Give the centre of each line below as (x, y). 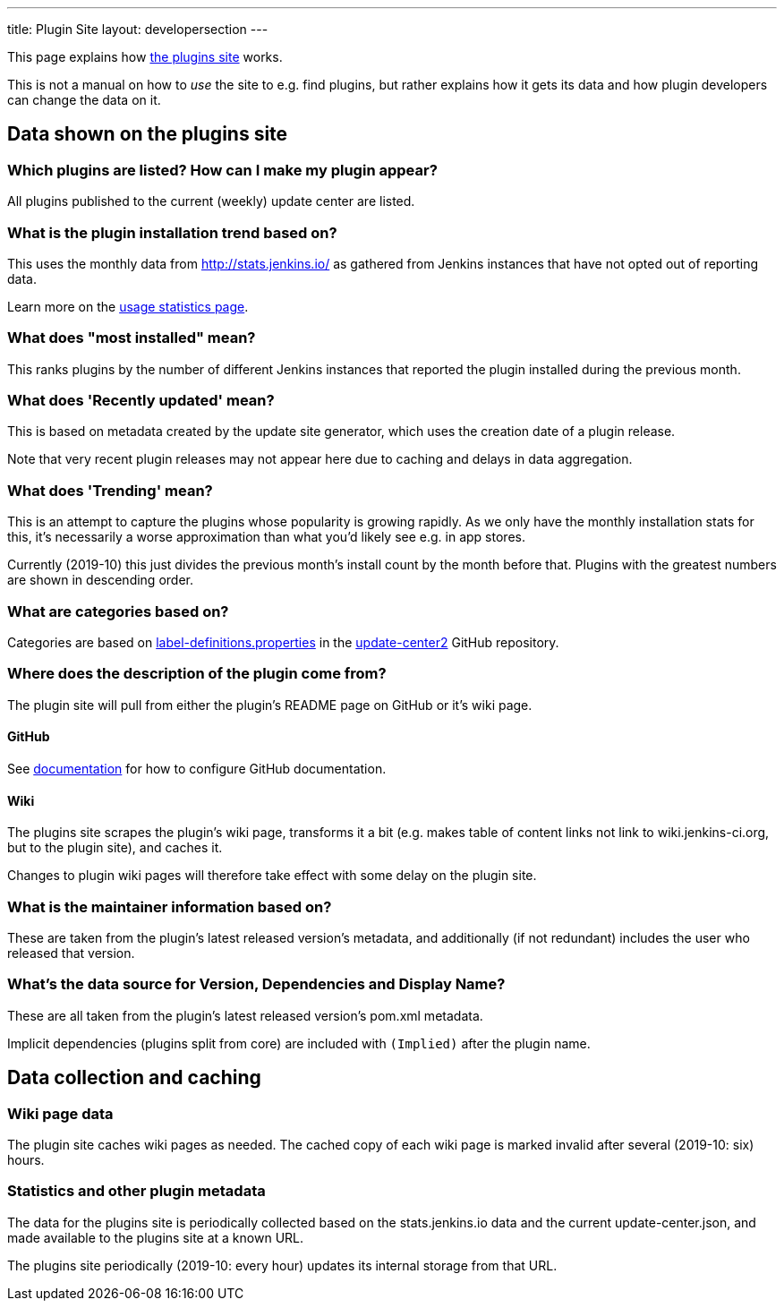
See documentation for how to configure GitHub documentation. (197, 768)
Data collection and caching (134, 1078)
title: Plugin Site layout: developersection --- (138, 29)
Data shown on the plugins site (148, 134)
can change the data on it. (84, 100)
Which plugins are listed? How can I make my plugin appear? (222, 170)
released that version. (71, 953)
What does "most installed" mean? (132, 338)
